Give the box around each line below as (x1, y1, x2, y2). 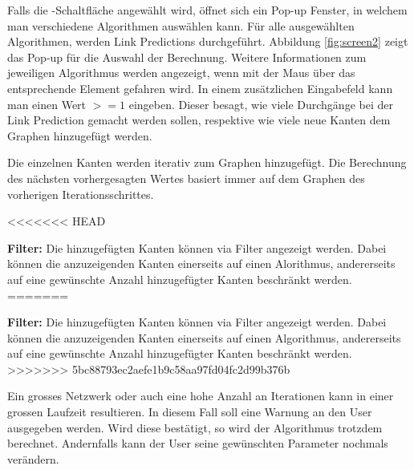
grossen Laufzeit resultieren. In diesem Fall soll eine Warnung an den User (7, 403, 372, 420)
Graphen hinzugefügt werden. (7, 127, 152, 144)
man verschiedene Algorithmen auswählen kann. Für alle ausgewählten (7, 17, 355, 34)
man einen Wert (7, 95, 87, 112)
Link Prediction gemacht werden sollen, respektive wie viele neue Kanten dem (7, 111, 391, 128)
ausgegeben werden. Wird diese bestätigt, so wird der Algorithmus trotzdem (7, 419, 383, 436)
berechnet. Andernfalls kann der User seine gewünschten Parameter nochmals (7, 435, 388, 452)
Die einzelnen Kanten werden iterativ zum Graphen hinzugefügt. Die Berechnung (7, 154, 407, 171)
